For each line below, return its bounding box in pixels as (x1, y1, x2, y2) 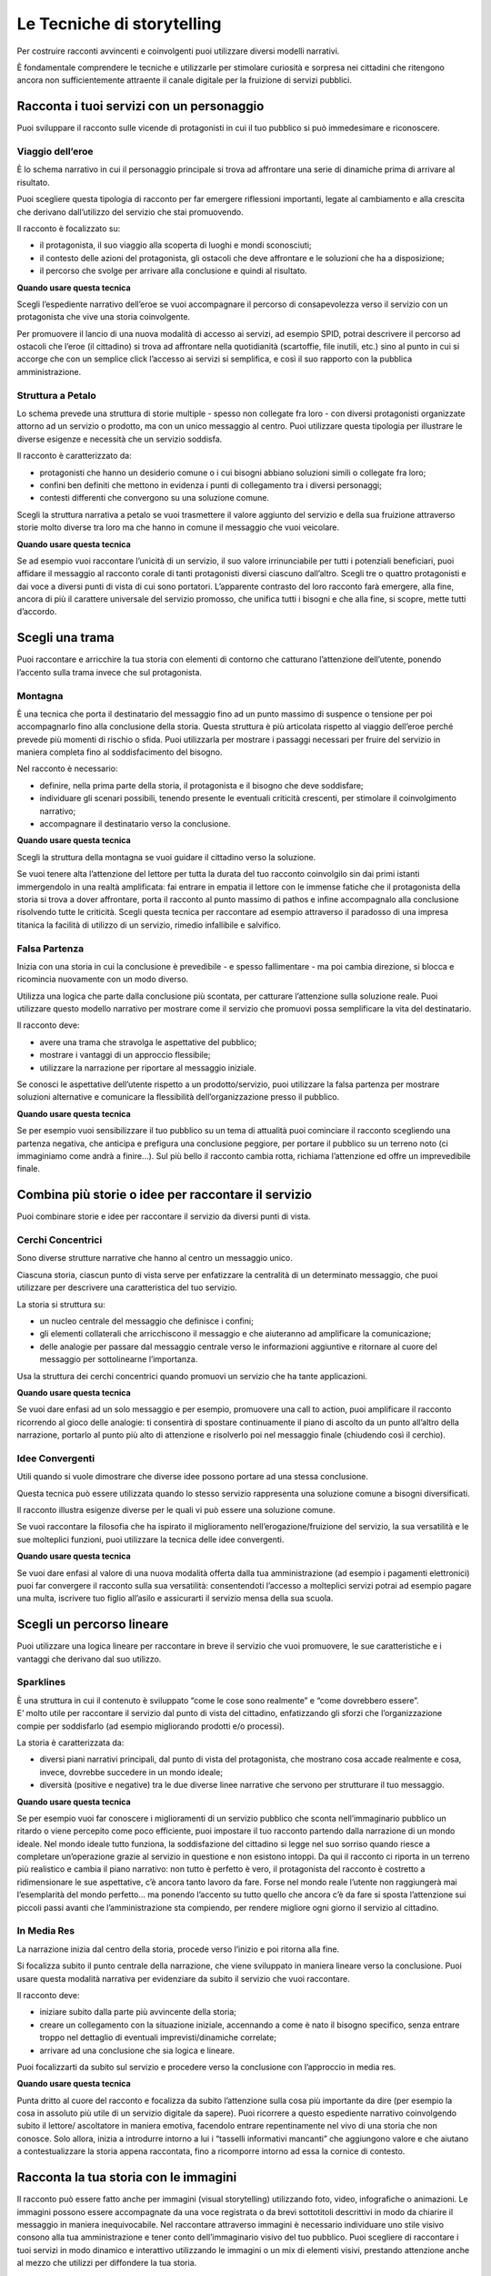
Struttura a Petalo (16, 389, 96, 401)
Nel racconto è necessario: (16, 763, 118, 774)
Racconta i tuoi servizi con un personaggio (16, 98, 265, 114)
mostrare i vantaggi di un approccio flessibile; (39, 1050, 211, 1061)
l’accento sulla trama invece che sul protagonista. (16, 666, 203, 677)
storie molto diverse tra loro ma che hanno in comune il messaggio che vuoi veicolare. (16, 522, 340, 533)
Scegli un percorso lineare (16, 1617, 169, 1632)
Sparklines (16, 1676, 66, 1689)
